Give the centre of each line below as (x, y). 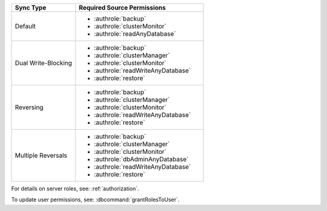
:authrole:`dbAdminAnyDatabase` (141, 159)
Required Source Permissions (122, 8)
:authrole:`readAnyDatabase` (135, 34)
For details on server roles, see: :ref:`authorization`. (75, 189)
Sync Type (31, 8)
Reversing (29, 107)
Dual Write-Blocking (44, 63)
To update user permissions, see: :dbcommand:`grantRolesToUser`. (95, 199)
